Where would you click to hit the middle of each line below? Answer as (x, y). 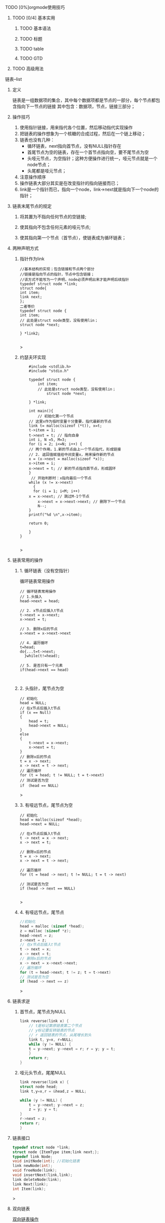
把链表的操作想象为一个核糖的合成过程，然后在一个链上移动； (83, 134)
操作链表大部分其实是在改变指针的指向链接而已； (70, 183)
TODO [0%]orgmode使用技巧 (35, 7)
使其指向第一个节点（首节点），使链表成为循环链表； (73, 238)
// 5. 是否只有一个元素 (41, 666)
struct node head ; (39, 1087)
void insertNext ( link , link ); (42, 1175)
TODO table (32, 49)
